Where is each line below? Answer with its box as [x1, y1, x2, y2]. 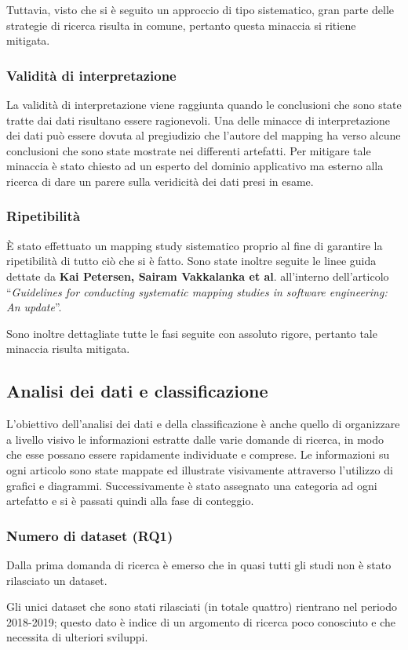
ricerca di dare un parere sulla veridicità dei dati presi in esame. [6, 172, 314, 189]
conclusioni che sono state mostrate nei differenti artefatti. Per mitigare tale [6, 142, 371, 158]
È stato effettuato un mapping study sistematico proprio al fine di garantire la [6, 237, 383, 253]
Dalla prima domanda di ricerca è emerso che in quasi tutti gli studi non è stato [6, 556, 392, 572]
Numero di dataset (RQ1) [6, 525, 173, 545]
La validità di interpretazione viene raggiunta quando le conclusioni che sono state [6, 96, 402, 112]
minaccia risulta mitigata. [6, 340, 130, 357]
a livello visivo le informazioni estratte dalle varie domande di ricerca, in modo [6, 430, 384, 447]
